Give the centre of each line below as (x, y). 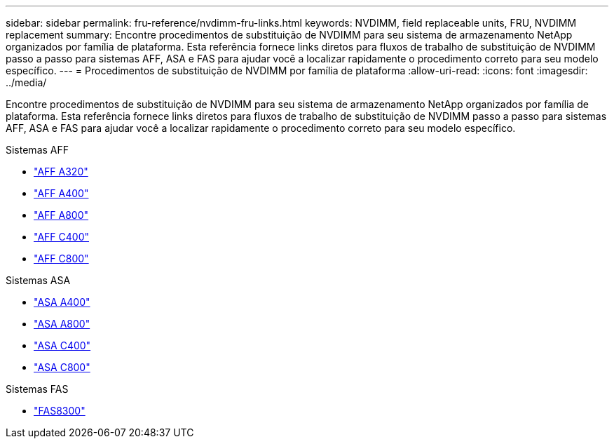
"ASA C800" (62, 367)
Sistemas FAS (37, 389)
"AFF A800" (61, 215)
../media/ (26, 82)
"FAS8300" (60, 411)
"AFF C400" (61, 237)
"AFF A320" (61, 171)
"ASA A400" (62, 302)
